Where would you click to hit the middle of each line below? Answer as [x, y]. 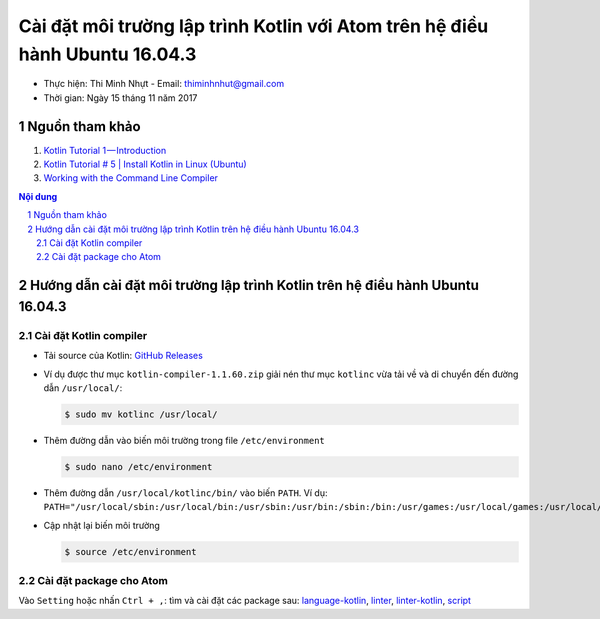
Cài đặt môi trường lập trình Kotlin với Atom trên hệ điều [253, 26]
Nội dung [38, 196]
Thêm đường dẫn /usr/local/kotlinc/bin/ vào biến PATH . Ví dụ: [185, 492]
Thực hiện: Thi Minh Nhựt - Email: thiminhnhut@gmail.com [164, 84]
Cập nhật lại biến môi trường [101, 525]
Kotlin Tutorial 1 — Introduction [105, 150]
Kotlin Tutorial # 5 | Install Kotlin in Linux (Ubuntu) [145, 164]
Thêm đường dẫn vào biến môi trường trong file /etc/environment [184, 440]
